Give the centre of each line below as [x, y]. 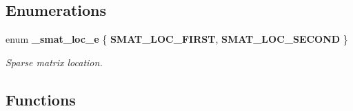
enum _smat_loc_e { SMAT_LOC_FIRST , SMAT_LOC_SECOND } [177, 39]
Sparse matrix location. [54, 62]
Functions [41, 99]
